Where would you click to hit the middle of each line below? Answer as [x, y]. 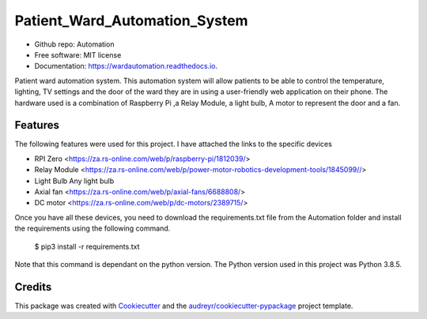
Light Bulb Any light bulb [74, 181]
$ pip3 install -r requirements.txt [87, 246]
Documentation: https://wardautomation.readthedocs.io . [126, 66]
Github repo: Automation [74, 44]
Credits [33, 287]
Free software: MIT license [78, 54]
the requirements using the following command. [93, 228]
